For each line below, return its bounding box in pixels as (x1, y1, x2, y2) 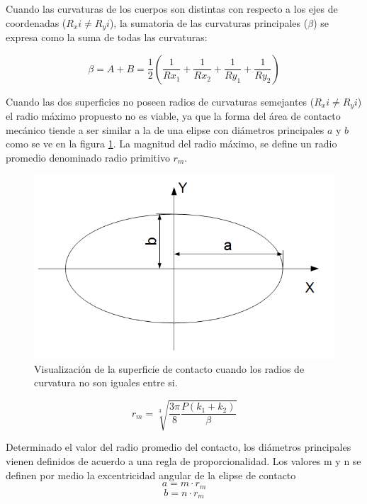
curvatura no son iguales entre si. (34, 375, 178, 390)
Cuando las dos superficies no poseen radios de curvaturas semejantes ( (6, 94, 315, 108)
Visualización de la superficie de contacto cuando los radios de (34, 361, 305, 376)
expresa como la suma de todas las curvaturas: (6, 30, 208, 45)
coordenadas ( (6, 15, 67, 30)
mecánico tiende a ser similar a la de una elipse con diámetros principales (6, 122, 324, 137)
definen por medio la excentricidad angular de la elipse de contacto (6, 467, 296, 482)
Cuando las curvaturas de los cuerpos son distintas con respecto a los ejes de (6, 1, 338, 16)
